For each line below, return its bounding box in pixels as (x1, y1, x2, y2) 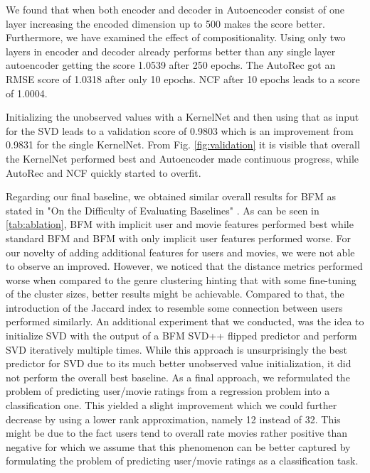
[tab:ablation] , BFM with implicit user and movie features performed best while (6, 217, 354, 232)
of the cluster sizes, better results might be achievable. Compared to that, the (6, 286, 344, 301)
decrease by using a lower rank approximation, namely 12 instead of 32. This (6, 411, 341, 426)
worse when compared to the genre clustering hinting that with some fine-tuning (6, 272, 356, 287)
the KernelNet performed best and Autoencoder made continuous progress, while (6, 151, 359, 165)
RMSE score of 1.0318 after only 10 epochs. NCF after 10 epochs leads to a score (6, 71, 360, 86)
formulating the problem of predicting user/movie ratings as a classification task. (6, 453, 359, 468)
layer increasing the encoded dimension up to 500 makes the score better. (6, 16, 325, 31)
